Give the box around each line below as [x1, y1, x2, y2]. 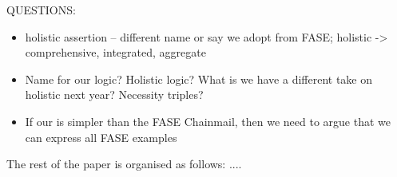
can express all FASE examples [25, 128, 177, 145]
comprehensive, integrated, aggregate [25, 44, 206, 61]
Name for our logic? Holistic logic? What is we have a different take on [25, 70, 373, 87]
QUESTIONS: [6, 2, 76, 18]
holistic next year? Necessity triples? [25, 86, 204, 103]
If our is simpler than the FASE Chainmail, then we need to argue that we [25, 112, 391, 129]
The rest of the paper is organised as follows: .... [6, 155, 242, 172]
